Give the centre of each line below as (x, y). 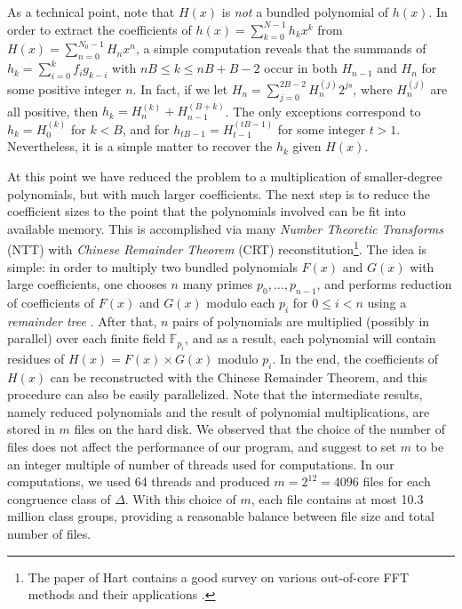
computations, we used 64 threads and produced (139, 481)
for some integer (321, 128)
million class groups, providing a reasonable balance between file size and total (221, 516)
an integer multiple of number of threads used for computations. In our (201, 464)
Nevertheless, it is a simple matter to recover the (140, 146)
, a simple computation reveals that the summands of (281, 48)
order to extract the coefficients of (100, 29)
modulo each (241, 302)
